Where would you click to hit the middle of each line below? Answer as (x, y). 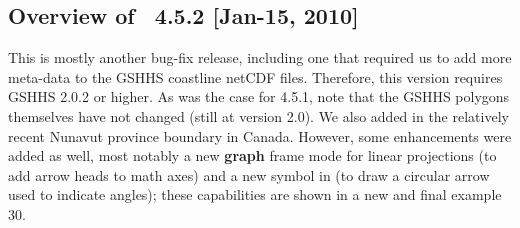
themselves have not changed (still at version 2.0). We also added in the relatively (258, 115)
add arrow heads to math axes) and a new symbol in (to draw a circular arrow (249, 174)
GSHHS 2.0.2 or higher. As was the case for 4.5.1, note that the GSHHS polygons (259, 96)
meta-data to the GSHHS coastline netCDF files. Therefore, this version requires (255, 76)
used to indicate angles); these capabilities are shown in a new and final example (255, 194)
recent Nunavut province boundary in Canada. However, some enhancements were (260, 135)
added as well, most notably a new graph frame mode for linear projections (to (252, 155)
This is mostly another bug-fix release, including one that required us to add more (260, 57)
